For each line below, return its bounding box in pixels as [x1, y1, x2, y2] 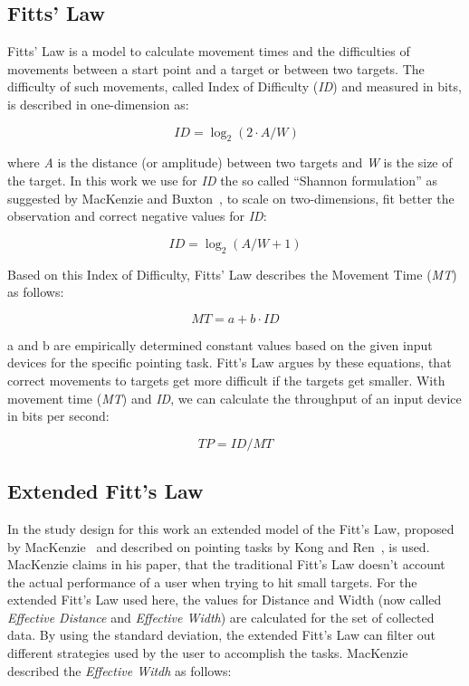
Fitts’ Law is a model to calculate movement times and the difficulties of [7, 42, 410, 61]
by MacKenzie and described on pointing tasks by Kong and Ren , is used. [7, 537, 430, 556]
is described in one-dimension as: [7, 94, 189, 113]
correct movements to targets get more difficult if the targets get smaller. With [7, 370, 445, 389]
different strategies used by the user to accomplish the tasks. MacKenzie [7, 643, 408, 662]
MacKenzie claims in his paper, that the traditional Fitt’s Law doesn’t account [7, 555, 445, 574]
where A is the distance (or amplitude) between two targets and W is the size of [7, 153, 453, 172]
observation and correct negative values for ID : [7, 206, 267, 225]
